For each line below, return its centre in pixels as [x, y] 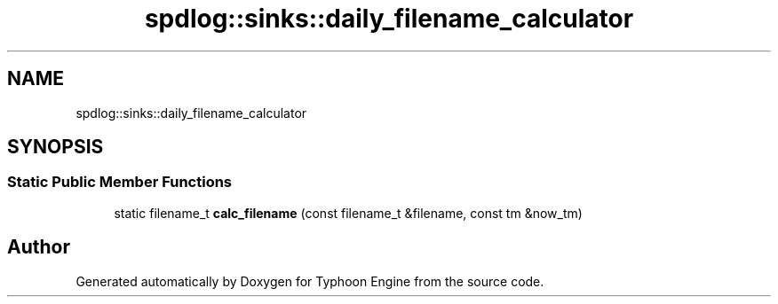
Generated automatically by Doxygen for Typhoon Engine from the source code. [310, 281]
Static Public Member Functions [120, 182]
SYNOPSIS [56, 147]
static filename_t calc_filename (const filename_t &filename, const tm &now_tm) [348, 213]
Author [39, 247]
